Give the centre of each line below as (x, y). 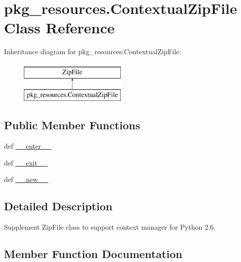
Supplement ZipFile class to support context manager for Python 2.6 (109, 227)
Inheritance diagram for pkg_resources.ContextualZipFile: (93, 51)
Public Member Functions (72, 125)
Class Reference (59, 28)
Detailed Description (58, 206)
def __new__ (26, 179)
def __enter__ (28, 146)
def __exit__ (26, 162)
